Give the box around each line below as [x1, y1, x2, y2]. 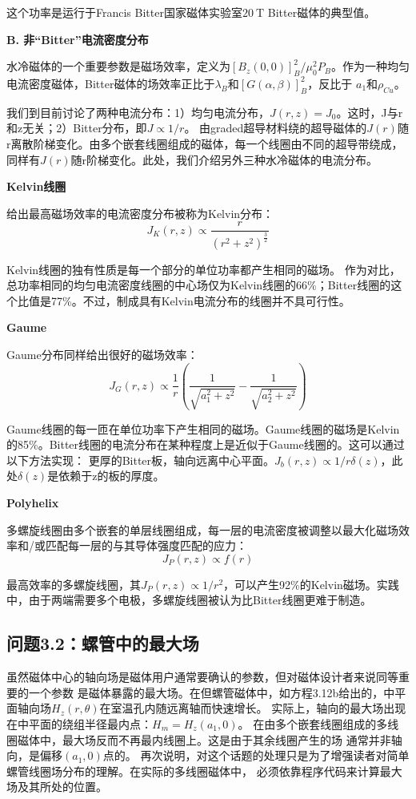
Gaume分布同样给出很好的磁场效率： [6, 345, 198, 362]
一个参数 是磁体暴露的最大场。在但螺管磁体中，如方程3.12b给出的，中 [28, 684, 395, 700]
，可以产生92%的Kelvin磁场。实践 [223, 575, 399, 592]
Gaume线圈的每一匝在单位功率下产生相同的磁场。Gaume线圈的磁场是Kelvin [6, 420, 400, 437]
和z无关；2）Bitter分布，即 [6, 119, 147, 136]
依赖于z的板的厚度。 [58, 467, 165, 484]
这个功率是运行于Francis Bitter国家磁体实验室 [6, 4, 242, 20]
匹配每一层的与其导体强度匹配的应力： [45, 537, 247, 554]
